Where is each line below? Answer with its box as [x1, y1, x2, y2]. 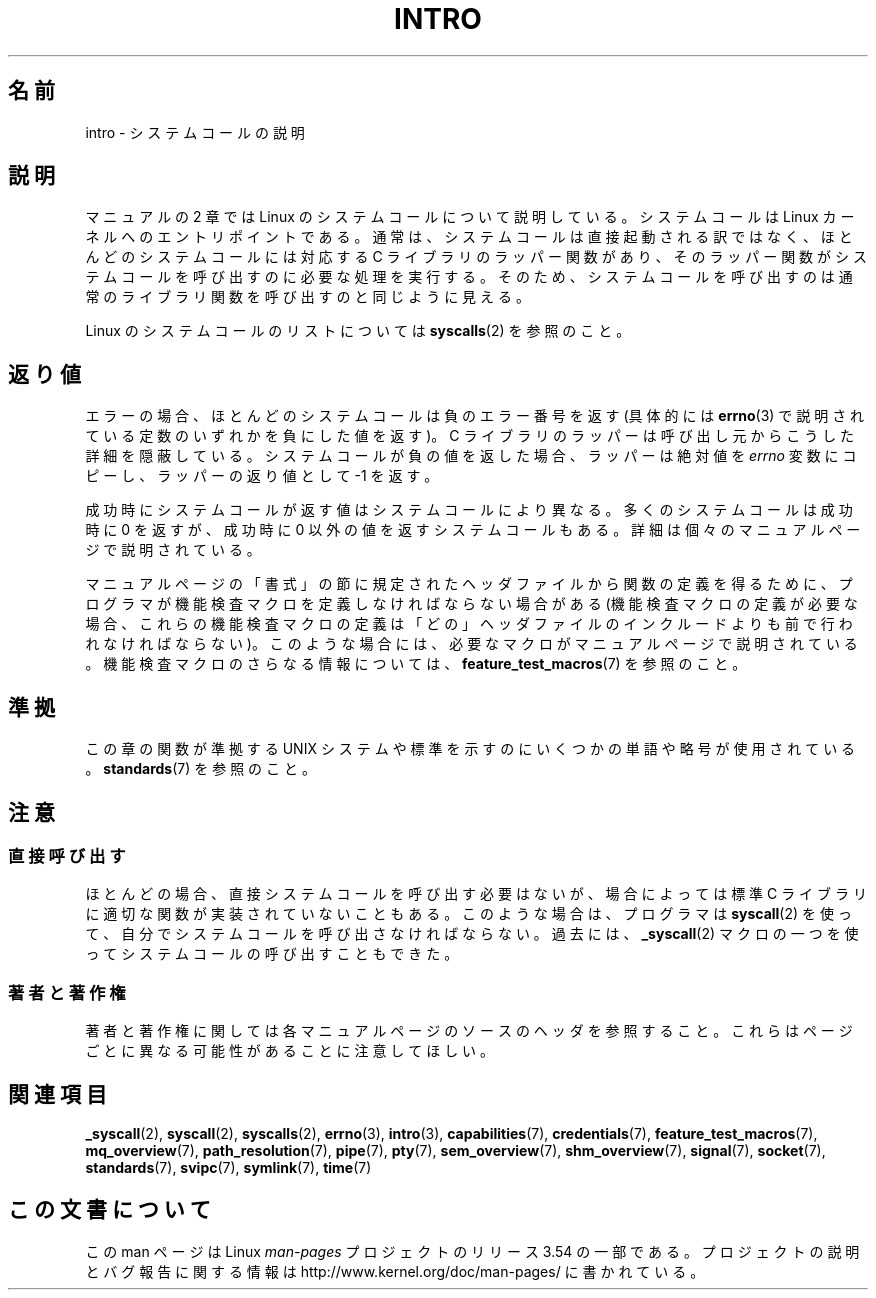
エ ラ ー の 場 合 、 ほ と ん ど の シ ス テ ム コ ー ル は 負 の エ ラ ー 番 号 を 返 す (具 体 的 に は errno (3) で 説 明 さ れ [85, 407, 865, 425]
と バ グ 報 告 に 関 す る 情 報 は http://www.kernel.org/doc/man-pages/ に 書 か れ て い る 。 [85, 1262, 705, 1280]
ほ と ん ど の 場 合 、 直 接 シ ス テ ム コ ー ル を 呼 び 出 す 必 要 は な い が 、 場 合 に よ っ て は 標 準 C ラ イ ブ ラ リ [85, 885, 867, 903]
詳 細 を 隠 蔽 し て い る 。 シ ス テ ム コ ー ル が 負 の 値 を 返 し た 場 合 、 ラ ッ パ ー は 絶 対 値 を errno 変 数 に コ [85, 447, 857, 465]
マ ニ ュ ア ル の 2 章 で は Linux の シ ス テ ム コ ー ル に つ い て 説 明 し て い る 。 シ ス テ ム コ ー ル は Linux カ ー [85, 208, 855, 226]
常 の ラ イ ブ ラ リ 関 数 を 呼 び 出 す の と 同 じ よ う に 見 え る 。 [85, 288, 530, 306]
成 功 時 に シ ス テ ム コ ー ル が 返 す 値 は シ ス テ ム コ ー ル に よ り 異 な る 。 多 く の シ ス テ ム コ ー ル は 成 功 [85, 501, 853, 519]
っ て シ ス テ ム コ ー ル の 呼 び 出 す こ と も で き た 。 [85, 945, 459, 963]
